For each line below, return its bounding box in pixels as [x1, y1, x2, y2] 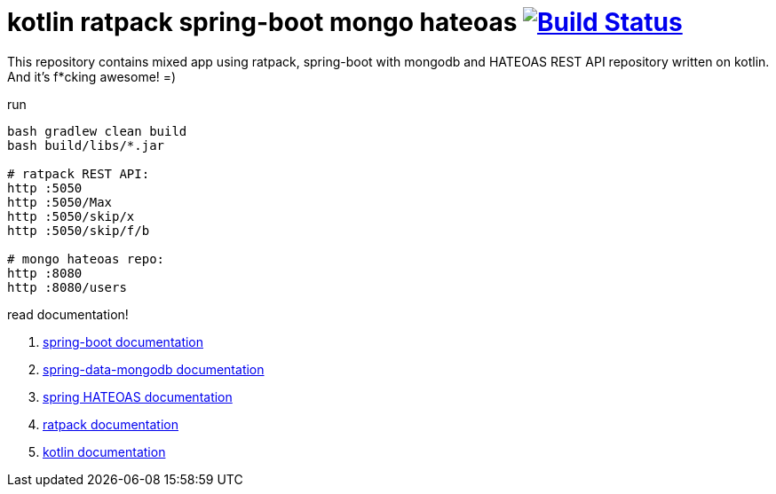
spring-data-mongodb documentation [43, 361, 265, 377]
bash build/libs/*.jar [7, 137, 165, 153]
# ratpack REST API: [7, 166, 150, 181]
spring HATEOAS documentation [43, 388, 233, 404]
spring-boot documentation [43, 333, 204, 349]
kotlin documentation [43, 443, 166, 459]
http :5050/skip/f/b [7, 223, 150, 238]
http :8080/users [7, 279, 127, 294]
